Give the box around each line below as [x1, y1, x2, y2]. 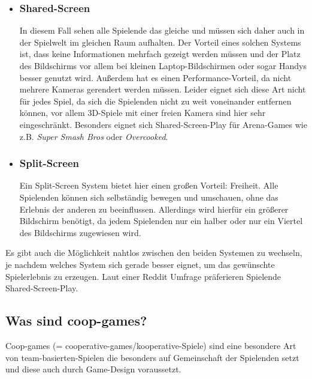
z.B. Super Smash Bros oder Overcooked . [19, 130, 168, 142]
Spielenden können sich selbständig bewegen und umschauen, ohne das [19, 190, 278, 203]
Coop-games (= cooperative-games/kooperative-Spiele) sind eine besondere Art [5, 339, 296, 351]
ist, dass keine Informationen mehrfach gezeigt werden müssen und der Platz [19, 47, 301, 60]
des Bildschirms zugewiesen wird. [19, 226, 141, 238]
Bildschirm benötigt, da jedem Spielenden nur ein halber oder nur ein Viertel [19, 214, 303, 227]
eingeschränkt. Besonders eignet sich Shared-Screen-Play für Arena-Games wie [19, 118, 307, 130]
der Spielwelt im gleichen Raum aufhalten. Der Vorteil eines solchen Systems [19, 35, 301, 48]
